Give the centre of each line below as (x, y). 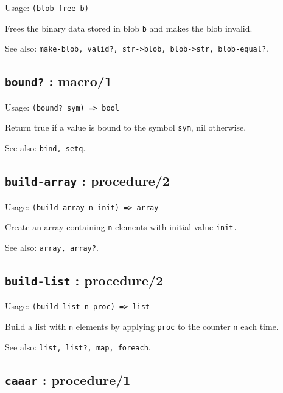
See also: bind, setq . (45, 148)
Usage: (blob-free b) (47, 7)
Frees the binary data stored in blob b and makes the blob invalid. (129, 28)
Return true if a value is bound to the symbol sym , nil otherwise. (126, 127)
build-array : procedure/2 (87, 181)
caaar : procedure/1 (68, 379)
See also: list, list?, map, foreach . (78, 347)
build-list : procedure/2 (84, 280)
